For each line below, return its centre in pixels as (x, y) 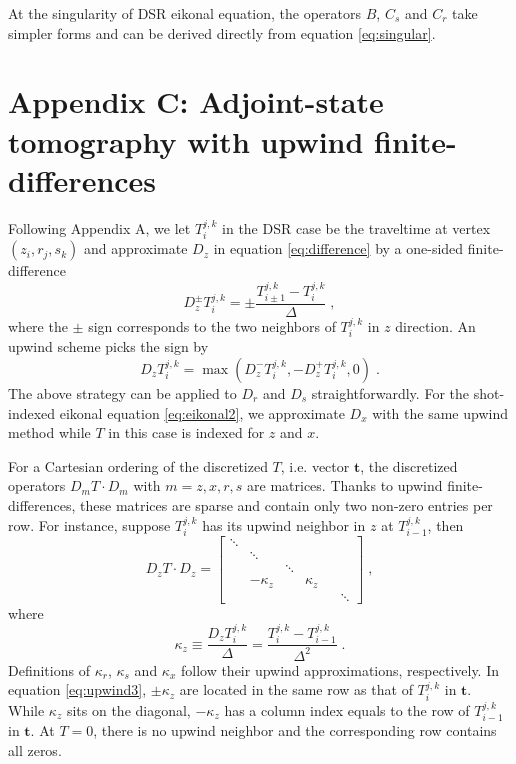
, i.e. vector (315, 465)
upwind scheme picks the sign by (108, 346)
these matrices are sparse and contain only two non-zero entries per (286, 504)
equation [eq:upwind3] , (77, 689)
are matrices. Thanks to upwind (345, 485)
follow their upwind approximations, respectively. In (340, 669)
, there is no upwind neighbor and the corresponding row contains (295, 730)
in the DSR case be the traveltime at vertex (356, 227)
